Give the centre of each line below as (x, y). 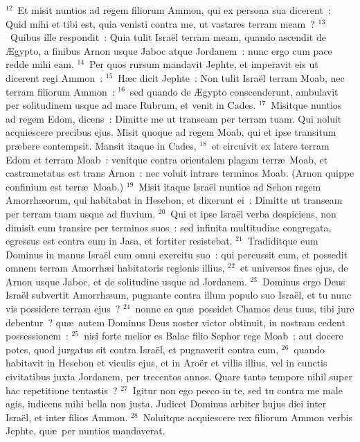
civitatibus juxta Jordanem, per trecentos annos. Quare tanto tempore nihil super (179, 377)
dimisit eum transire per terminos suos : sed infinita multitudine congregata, (169, 227)
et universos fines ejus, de (294, 268)
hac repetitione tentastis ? (62, 390)
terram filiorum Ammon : (60, 91)
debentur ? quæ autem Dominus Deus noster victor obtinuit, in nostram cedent (175, 322)
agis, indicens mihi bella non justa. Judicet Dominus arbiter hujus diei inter (166, 404)
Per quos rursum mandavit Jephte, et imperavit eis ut (204, 64)
